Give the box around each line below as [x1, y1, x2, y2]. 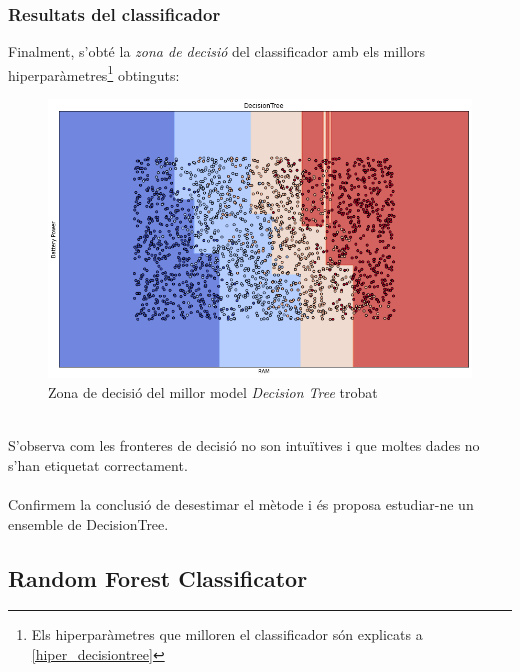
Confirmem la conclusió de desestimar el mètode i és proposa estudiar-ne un [8, 493, 474, 514]
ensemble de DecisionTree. [8, 513, 169, 534]
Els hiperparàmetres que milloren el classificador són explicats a [31, 624, 423, 645]
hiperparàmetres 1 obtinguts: [8, 61, 180, 85]
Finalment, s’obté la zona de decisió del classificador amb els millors [8, 41, 425, 62]
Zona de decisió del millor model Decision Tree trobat [48, 382, 378, 402]
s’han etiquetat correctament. [8, 454, 188, 475]
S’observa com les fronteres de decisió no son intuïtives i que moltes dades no [8, 435, 480, 456]
